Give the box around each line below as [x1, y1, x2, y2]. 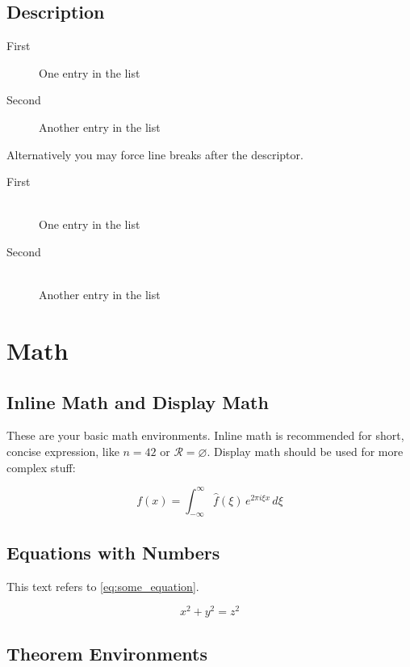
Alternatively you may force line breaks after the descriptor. [6, 146, 303, 163]
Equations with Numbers [6, 539, 220, 564]
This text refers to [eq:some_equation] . [6, 577, 199, 594]
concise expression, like [6, 442, 119, 459]
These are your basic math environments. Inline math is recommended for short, [6, 427, 404, 444]
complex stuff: [6, 458, 76, 475]
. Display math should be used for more [207, 442, 404, 459]
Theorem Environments [6, 640, 207, 665]
